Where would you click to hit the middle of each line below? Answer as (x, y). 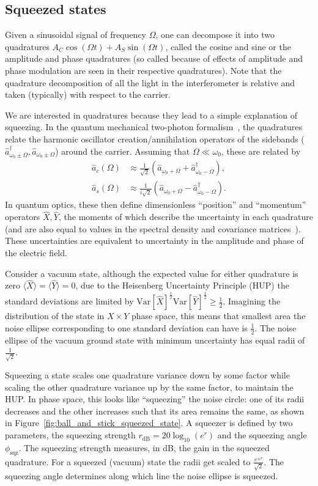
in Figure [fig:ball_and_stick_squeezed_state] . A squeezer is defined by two (149, 423)
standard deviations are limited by (69, 301)
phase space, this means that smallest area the (219, 316)
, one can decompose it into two (215, 35)
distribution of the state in (55, 316)
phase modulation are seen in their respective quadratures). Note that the (143, 70)
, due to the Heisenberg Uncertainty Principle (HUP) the (182, 285)
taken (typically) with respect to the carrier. (88, 94)
